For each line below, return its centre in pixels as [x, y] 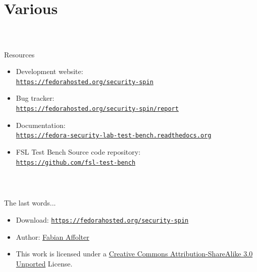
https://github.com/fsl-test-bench [76, 162]
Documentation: [41, 125]
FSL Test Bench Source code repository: [78, 151]
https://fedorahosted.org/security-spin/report [97, 109]
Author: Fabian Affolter [53, 236]
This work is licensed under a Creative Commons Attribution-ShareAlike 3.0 [134, 254]
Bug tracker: [35, 98]
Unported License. [44, 263]
